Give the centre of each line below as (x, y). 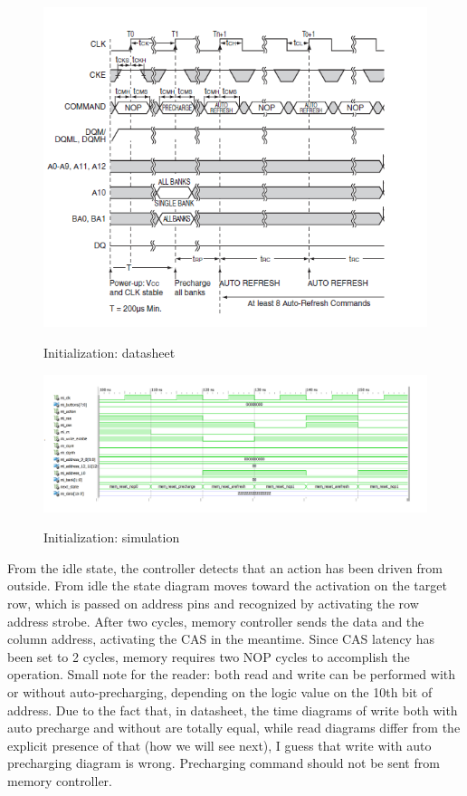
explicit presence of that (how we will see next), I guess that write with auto (219, 745)
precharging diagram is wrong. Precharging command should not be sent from (224, 763)
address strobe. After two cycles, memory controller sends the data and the (216, 621)
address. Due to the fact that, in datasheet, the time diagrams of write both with (233, 710)
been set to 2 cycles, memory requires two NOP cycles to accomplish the (209, 656)
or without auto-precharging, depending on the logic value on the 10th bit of (220, 691)
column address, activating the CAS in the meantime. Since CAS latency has (221, 639)
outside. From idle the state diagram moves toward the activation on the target (227, 585)
